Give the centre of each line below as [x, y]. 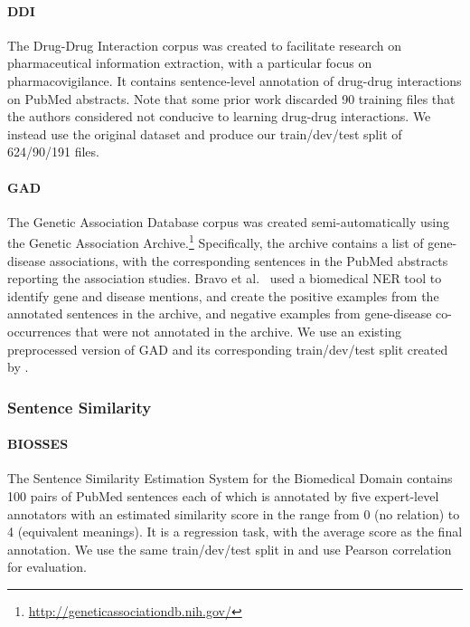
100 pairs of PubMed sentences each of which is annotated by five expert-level [223, 495]
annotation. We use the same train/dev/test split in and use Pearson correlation [230, 549]
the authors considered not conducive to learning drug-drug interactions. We [219, 116]
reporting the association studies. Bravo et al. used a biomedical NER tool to [225, 278]
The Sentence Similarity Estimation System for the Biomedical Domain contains [230, 478]
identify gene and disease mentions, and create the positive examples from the [223, 295]
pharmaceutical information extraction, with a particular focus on [190, 63]
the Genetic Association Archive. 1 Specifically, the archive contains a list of [216, 241]
